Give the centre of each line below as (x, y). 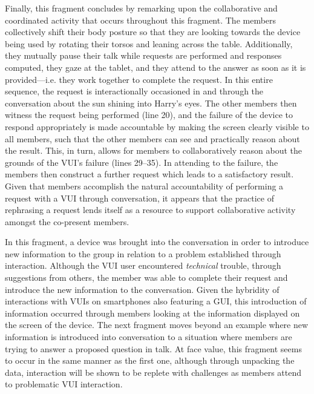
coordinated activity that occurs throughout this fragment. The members (141, 20)
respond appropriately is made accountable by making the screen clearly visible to (157, 126)
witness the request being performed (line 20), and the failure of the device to (149, 115)
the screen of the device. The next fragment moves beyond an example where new (157, 325)
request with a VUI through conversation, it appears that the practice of (139, 198)
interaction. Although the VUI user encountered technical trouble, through (143, 265)
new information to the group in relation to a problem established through (143, 253)
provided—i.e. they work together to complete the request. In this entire (139, 79)
